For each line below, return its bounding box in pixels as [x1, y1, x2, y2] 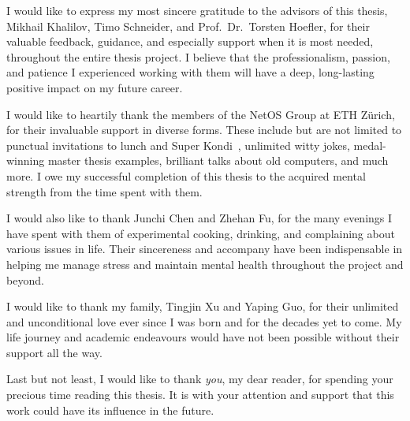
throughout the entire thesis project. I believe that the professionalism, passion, [6, 48, 390, 65]
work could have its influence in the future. [6, 401, 214, 418]
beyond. [6, 271, 44, 288]
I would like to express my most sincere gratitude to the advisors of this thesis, [6, 2, 388, 18]
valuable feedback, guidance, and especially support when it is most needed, [6, 33, 374, 50]
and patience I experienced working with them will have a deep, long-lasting [6, 64, 375, 80]
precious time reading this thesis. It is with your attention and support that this [6, 386, 394, 403]
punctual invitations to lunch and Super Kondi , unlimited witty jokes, [6, 136, 350, 153]
